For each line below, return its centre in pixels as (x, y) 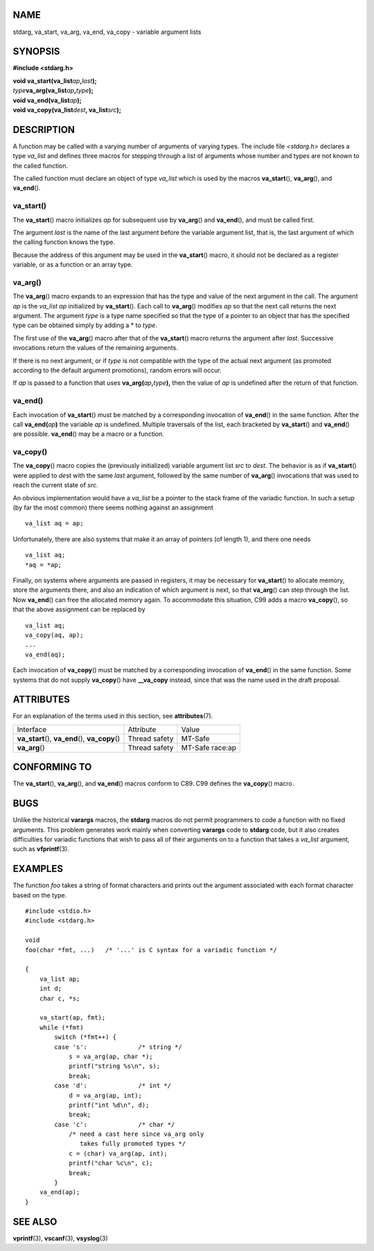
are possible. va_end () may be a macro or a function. (88, 434)
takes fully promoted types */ (133, 1144)
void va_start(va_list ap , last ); (55, 80)
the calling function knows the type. (64, 242)
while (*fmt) (61, 1027)
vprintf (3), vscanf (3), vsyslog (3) (61, 1238)
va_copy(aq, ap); (54, 635)
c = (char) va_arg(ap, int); (118, 1153)
